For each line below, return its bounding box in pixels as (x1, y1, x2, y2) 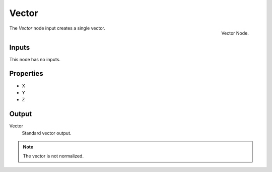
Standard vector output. (22, 130, 72, 136)
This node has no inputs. (9, 56, 60, 62)
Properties (9, 69, 43, 78)
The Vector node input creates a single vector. (9, 25, 105, 31)
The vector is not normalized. (23, 153, 84, 159)
